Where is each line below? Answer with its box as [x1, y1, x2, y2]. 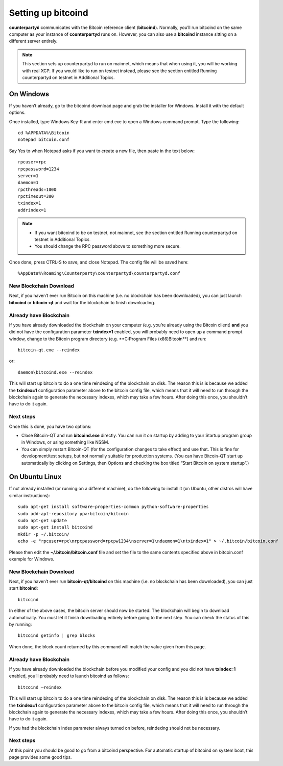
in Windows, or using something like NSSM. [21, 439, 110, 445]
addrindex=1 [18, 207, 47, 213]
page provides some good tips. [9, 754, 72, 760]
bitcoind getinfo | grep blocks [18, 633, 95, 638]
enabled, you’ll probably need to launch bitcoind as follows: [9, 673, 129, 679]
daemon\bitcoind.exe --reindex [18, 370, 93, 375]
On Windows [9, 90, 49, 98]
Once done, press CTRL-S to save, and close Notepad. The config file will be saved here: [9, 259, 189, 265]
